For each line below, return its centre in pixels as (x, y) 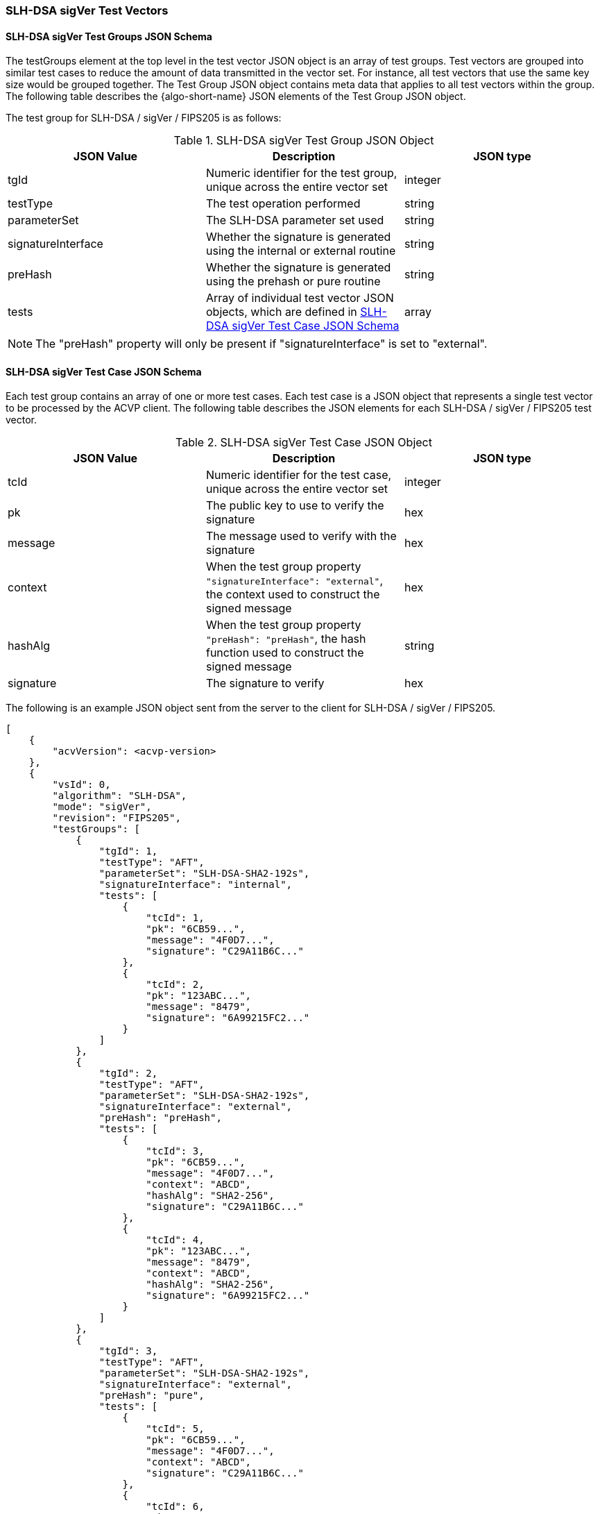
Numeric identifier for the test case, (299, 475)
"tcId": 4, (175, 1240)
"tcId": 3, (175, 1151)
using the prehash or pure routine (293, 281)
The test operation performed (283, 204)
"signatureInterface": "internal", (196, 885)
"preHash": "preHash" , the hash (286, 639)
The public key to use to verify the (295, 506)
